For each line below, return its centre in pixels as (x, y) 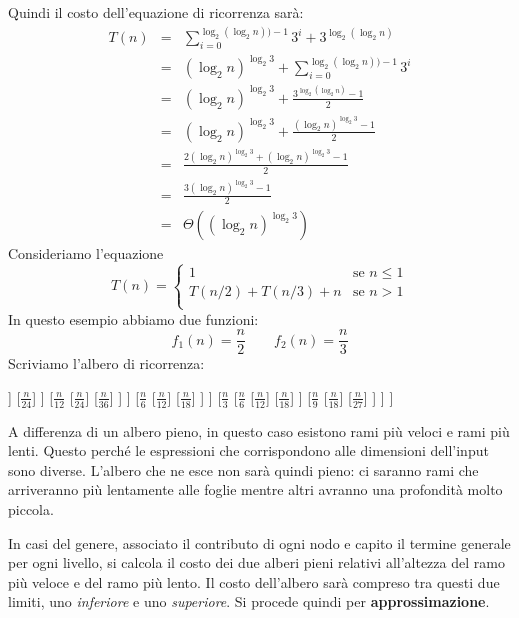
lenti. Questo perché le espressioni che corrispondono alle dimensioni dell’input (248, 450)
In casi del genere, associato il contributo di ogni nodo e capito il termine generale (259, 542)
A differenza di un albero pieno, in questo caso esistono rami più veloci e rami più (259, 430)
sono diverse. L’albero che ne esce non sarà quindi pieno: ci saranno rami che (243, 469)
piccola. (31, 509)
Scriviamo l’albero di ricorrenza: (106, 363)
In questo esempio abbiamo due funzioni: (133, 318)
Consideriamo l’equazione (86, 253)
